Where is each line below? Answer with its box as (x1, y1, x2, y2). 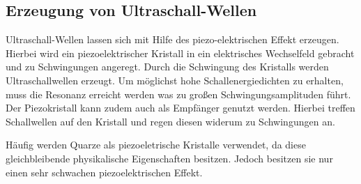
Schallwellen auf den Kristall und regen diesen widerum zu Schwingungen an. (6, 114, 335, 128)
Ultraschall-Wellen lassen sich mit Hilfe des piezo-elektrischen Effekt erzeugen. (6, 32, 339, 47)
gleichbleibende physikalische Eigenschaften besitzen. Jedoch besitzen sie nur (6, 151, 333, 165)
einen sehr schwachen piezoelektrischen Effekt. (6, 164, 203, 179)
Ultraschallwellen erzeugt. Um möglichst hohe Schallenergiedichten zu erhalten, (6, 72, 344, 87)
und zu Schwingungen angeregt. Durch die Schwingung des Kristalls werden (6, 59, 329, 74)
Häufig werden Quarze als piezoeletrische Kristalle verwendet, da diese (6, 137, 306, 152)
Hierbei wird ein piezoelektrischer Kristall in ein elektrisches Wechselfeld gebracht (6, 45, 355, 60)
